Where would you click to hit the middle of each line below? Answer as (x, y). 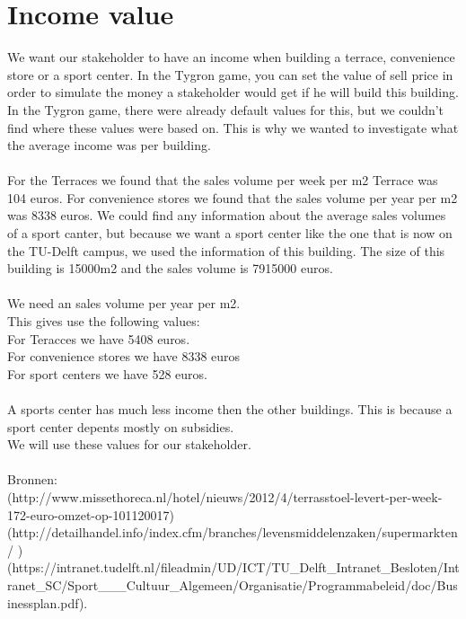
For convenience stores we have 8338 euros (124, 356)
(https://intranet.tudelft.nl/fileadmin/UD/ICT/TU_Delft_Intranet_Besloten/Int (233, 567)
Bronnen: (32, 479)
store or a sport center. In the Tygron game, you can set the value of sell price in (230, 74)
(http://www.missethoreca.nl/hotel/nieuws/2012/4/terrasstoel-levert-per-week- (225, 496)
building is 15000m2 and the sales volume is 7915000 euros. (170, 268)
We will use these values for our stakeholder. (129, 444)
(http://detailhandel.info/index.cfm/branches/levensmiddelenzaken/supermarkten (233, 532)
